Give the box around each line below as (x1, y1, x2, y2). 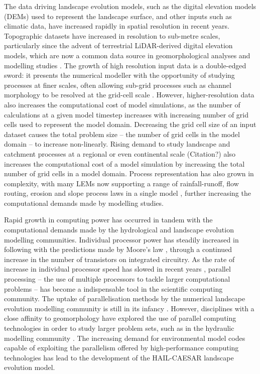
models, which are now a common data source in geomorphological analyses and (4, 50, 250, 60)
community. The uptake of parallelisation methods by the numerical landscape (4, 293, 245, 304)
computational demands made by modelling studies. (4, 197, 164, 208)
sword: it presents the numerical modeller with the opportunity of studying (4, 70, 235, 80)
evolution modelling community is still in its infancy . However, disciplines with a (4, 303, 254, 313)
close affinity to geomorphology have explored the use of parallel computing (4, 313, 236, 323)
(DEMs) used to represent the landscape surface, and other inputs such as (4, 11, 232, 21)
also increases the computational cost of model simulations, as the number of (4, 99, 240, 109)
